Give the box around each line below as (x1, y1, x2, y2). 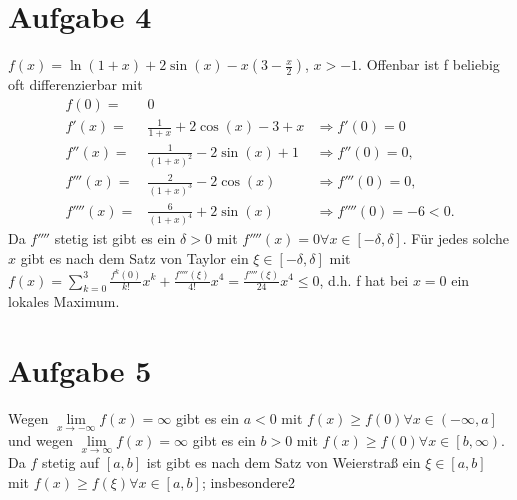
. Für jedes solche (402, 228, 509, 249)
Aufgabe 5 (8, 350, 152, 391)
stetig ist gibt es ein (54, 228, 176, 249)
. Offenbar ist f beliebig (358, 54, 500, 75)
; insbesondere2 (201, 472, 296, 493)
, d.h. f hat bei (319, 269, 409, 290)
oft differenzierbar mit (8, 74, 143, 95)
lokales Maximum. (8, 291, 120, 312)
